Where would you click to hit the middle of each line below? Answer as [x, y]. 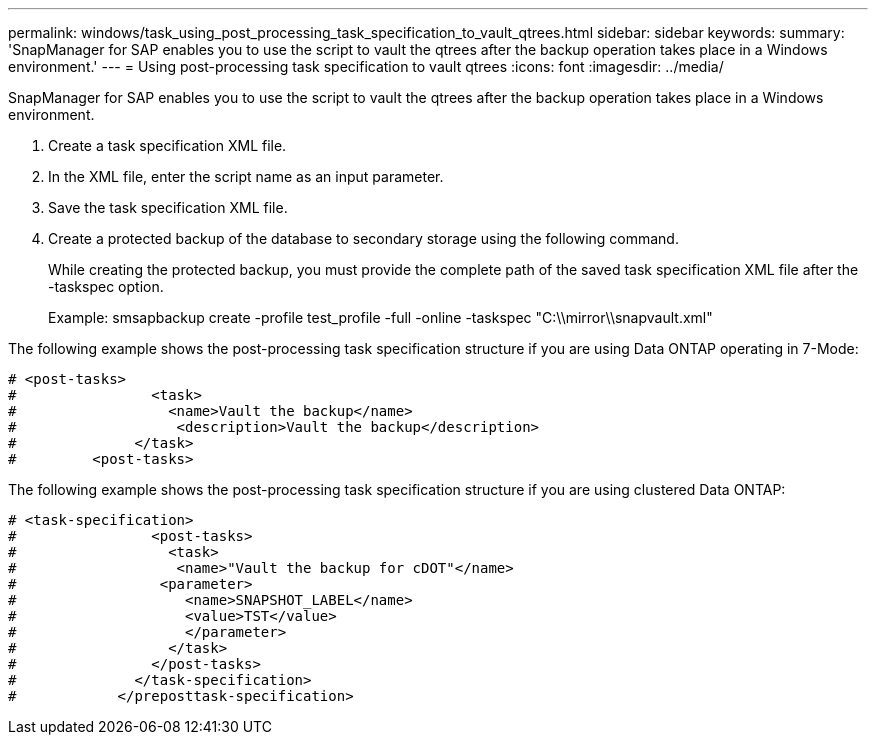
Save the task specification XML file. [168, 207]
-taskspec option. [106, 286]
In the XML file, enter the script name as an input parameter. [246, 176]
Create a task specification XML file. [167, 145]
